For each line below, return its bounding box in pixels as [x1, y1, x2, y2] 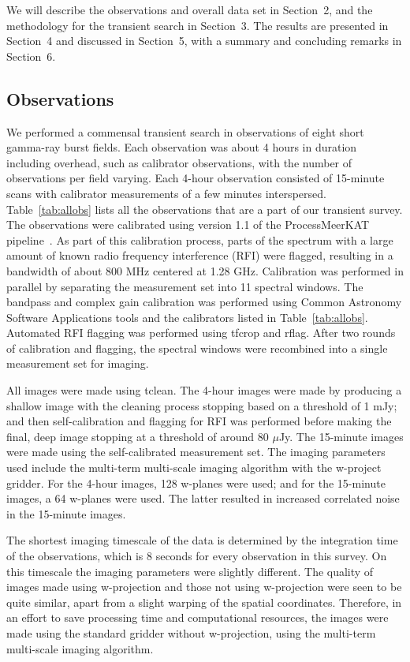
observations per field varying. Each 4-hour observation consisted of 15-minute [6, 170, 385, 186]
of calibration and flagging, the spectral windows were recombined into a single [6, 339, 388, 356]
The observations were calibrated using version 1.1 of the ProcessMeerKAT [6, 216, 370, 233]
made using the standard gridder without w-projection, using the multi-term [6, 624, 376, 641]
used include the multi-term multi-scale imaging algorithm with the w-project [6, 459, 382, 476]
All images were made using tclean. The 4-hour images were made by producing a [6, 382, 402, 398]
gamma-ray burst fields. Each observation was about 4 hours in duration [6, 139, 357, 155]
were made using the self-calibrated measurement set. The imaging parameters [6, 443, 386, 460]
